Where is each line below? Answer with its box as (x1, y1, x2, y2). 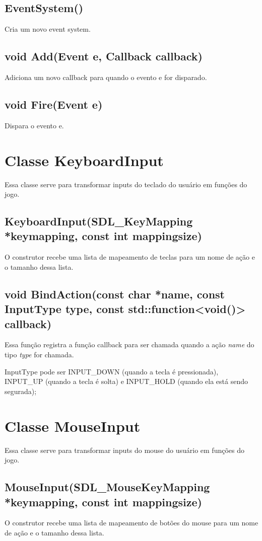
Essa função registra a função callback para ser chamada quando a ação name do (5, 339, 254, 350)
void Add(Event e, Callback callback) (5, 48, 203, 64)
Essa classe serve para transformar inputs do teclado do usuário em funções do (5, 179, 247, 189)
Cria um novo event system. (5, 24, 91, 34)
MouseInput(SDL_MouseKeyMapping (5, 479, 210, 495)
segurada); (5, 385, 37, 396)
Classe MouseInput (5, 415, 141, 436)
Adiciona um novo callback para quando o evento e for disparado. (5, 72, 207, 82)
